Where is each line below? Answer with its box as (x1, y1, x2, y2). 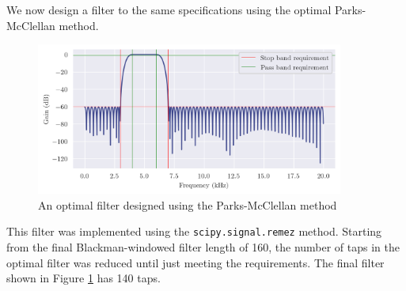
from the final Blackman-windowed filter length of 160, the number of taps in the (6, 238, 400, 255)
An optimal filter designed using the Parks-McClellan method (38, 196, 337, 213)
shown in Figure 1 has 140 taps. (6, 270, 161, 286)
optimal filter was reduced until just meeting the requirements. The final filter (6, 254, 385, 270)
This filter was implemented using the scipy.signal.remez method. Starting (6, 223, 382, 240)
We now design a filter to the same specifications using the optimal (6, 2, 332, 17)
